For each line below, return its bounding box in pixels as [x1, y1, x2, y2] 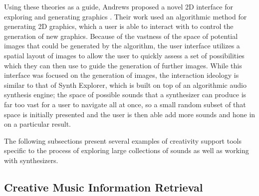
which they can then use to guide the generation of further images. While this [4, 60, 242, 70]
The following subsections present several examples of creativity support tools [4, 135, 242, 146]
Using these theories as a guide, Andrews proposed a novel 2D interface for [4, 1, 233, 11]
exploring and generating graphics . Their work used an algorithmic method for [4, 11, 247, 21]
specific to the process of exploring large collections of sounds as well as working [4, 145, 249, 156]
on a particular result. [4, 119, 71, 129]
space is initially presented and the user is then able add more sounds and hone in [4, 109, 256, 119]
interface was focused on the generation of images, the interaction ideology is [4, 70, 239, 80]
